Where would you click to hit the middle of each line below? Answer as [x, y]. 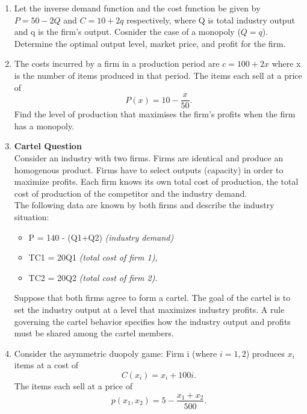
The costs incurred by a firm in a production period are [117, 63]
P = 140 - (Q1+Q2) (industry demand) [101, 237]
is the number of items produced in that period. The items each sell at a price [158, 75]
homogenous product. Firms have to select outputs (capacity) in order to [149, 169]
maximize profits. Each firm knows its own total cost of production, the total [156, 181]
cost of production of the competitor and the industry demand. [131, 193]
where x [286, 63]
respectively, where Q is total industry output [211, 20]
